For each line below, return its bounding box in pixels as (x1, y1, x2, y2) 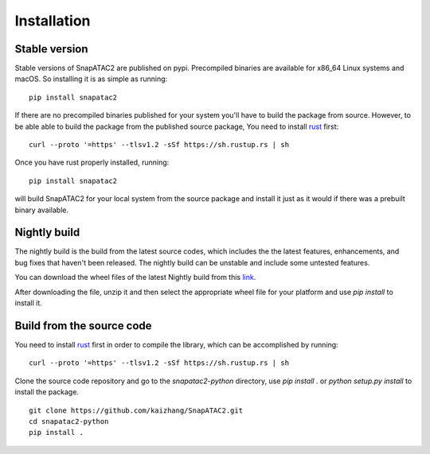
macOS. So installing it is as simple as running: (14, 74, 168, 83)
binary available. (14, 205, 69, 215)
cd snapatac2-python (29, 417, 109, 425)
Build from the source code (14, 319, 152, 332)
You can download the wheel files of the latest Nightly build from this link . (14, 273, 256, 282)
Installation (14, 12, 91, 29)
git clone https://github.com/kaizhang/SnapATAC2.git (29, 405, 243, 415)
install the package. (14, 387, 80, 397)
